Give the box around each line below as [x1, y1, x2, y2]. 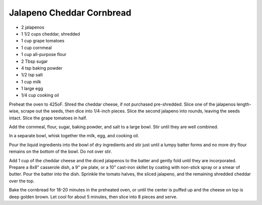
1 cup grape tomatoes [21, 38, 65, 44]
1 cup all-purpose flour [21, 52, 66, 57]
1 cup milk [21, 78, 41, 85]
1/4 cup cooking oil [21, 93, 59, 98]
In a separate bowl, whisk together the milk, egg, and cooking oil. [9, 133, 139, 139]
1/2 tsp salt [21, 72, 43, 78]
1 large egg [21, 86, 43, 92]
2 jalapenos [21, 24, 45, 30]
